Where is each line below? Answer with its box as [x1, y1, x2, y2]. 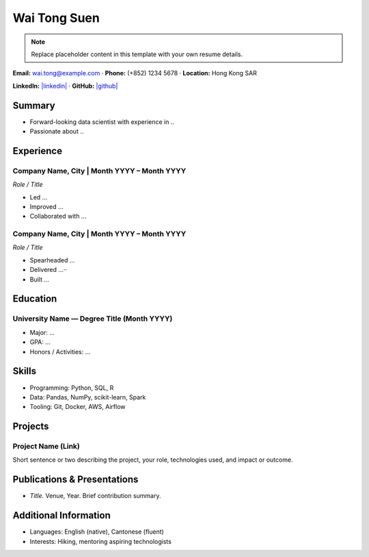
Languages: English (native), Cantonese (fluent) [29, 528, 164, 536]
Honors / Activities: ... [29, 347, 91, 356]
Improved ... [29, 202, 64, 210]
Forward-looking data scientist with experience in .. [29, 117, 174, 126]
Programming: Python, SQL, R [29, 384, 114, 392]
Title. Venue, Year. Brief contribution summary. [29, 492, 161, 500]
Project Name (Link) [12, 442, 80, 451]
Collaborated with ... [29, 212, 87, 221]
